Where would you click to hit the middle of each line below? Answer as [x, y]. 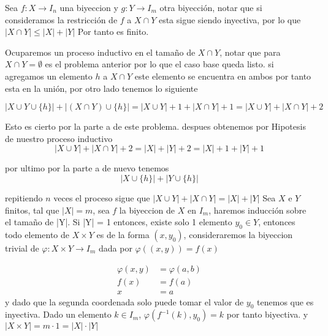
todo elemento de [37, 234]
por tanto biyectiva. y [267, 314]
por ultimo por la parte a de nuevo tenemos [87, 168]
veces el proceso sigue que [102, 197]
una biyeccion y [89, 7]
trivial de [22, 248]
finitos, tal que [32, 210]
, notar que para [250, 52]
